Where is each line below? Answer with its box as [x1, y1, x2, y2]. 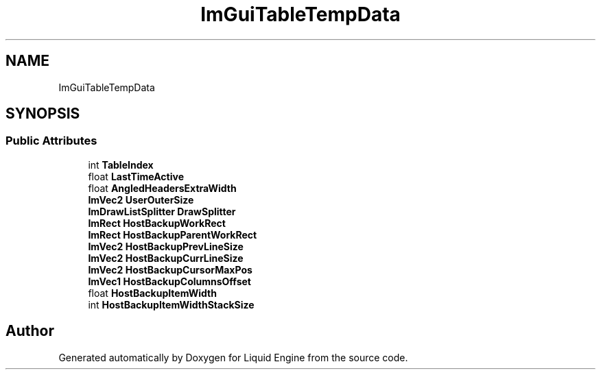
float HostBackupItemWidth [88, 287, 217, 299]
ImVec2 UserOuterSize [88, 193, 194, 206]
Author [5, 322, 54, 340]
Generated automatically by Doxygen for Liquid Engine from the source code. [58, 351, 408, 363]
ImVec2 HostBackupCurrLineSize [88, 252, 244, 264]
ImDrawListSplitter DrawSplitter [88, 205, 236, 217]
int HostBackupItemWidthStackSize [88, 298, 255, 311]
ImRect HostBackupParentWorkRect [88, 228, 257, 241]
